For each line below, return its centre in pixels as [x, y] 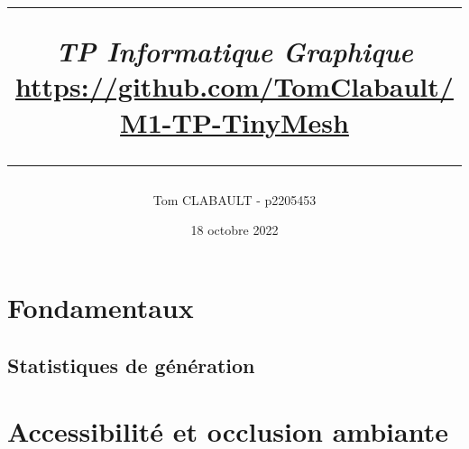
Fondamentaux [101, 307]
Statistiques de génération [131, 365]
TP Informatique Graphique [234, 51]
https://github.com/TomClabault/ [234, 86]
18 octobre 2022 [234, 230]
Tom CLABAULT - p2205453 [234, 199]
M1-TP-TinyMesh [234, 122]
